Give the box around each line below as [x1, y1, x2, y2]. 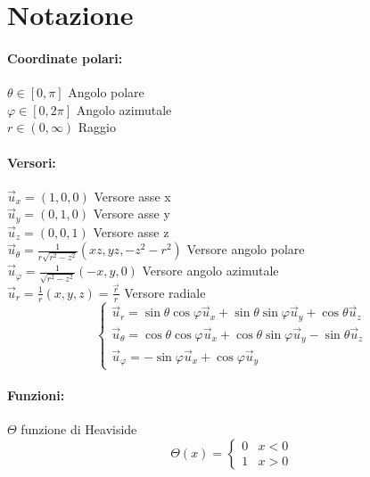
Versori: [7, 152, 56, 171]
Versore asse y [93, 204, 170, 223]
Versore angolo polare [186, 240, 305, 259]
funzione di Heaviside [21, 420, 137, 439]
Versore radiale [124, 283, 206, 301]
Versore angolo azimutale [142, 261, 279, 280]
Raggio [78, 118, 116, 136]
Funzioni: [7, 385, 65, 404]
